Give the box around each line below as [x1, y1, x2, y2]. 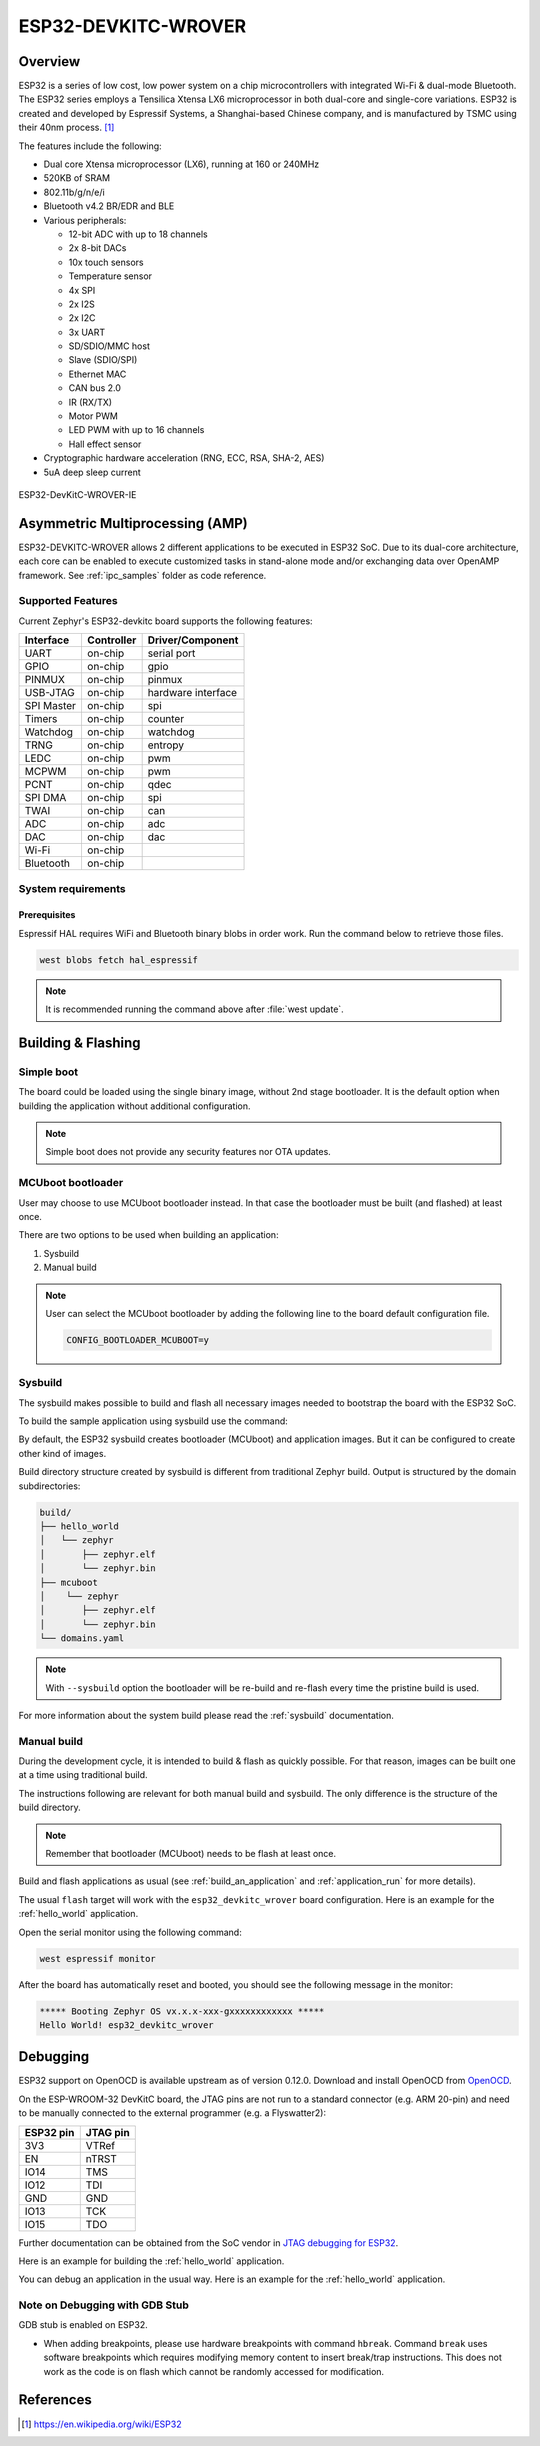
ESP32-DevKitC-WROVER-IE [18, 489, 137, 500]
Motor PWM [68, 410, 119, 422]
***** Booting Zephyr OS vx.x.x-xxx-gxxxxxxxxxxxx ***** [39, 2005, 325, 2017]
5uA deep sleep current [43, 466, 142, 478]
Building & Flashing [18, 1034, 141, 1051]
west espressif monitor [39, 1953, 157, 1964]
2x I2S [68, 298, 95, 310]
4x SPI [68, 284, 96, 296]
